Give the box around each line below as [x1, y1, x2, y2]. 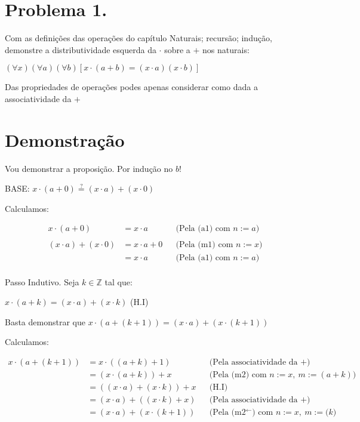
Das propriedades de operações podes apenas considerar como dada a [5, 81, 258, 93]
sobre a [164, 43, 190, 56]
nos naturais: [202, 43, 250, 56]
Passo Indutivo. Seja [5, 275, 79, 288]
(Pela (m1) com [176, 241, 233, 249]
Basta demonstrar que [5, 315, 85, 328]
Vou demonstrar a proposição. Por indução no [5, 162, 173, 174]
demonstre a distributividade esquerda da [5, 43, 156, 56]
